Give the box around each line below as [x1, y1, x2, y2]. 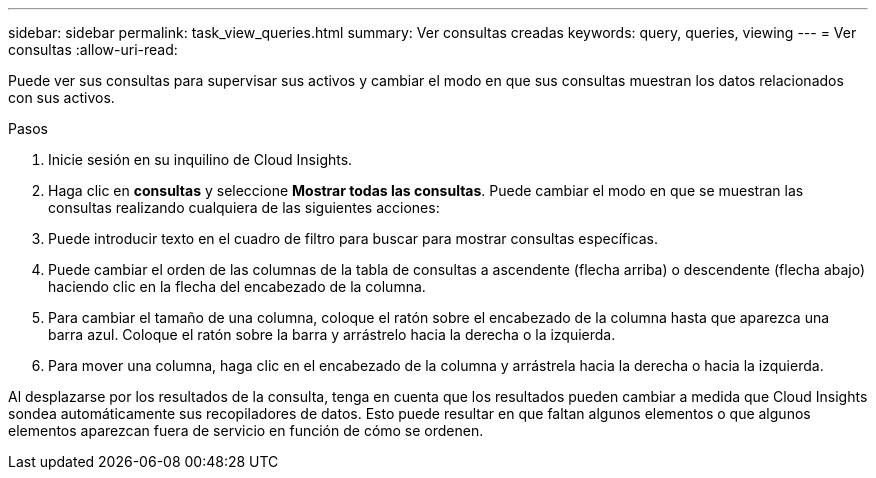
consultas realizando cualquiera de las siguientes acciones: [48, 199, 440, 216]
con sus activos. [8, 89, 115, 106]
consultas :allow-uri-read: [8, 41, 178, 58]
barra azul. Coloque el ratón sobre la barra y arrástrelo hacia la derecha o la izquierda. [48, 326, 616, 343]
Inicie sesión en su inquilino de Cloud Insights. [48, 151, 353, 168]
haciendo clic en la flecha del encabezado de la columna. [48, 278, 426, 295]
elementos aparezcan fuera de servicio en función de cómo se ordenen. [8, 422, 484, 439]
